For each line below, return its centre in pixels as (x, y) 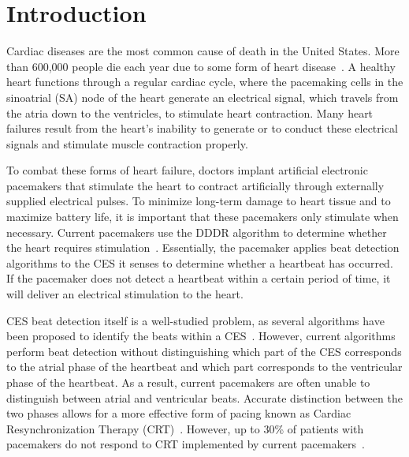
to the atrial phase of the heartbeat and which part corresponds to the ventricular (204, 367)
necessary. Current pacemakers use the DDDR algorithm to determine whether (197, 232)
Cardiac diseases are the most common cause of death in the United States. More (203, 51)
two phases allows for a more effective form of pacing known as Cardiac (179, 413)
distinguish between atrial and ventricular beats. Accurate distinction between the (204, 397)
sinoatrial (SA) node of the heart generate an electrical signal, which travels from (203, 97)
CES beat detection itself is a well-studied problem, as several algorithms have (195, 320)
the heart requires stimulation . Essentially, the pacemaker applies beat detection (203, 247)
